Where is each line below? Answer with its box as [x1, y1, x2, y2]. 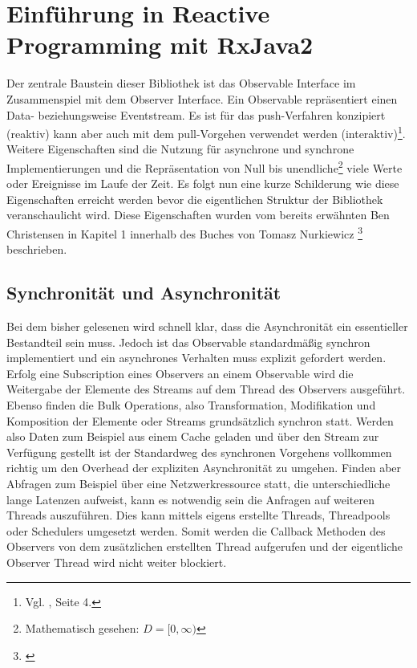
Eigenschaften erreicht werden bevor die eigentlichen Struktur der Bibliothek [6, 190, 383, 207]
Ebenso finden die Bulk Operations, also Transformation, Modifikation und [6, 396, 376, 413]
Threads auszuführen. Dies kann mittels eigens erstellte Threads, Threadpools [6, 507, 391, 523]
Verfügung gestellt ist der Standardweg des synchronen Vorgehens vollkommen [6, 443, 392, 460]
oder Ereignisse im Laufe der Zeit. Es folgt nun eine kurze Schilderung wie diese [6, 175, 399, 192]
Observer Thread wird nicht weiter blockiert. [6, 553, 227, 570]
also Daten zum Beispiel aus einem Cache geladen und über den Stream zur [6, 428, 379, 445]
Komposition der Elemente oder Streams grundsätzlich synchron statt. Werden [6, 412, 394, 429]
